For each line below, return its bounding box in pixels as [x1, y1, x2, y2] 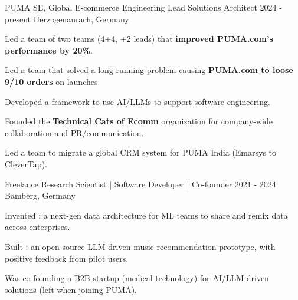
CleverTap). [5, 157, 47, 170]
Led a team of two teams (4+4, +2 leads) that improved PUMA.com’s [5, 32, 273, 45]
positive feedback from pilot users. [5, 252, 129, 264]
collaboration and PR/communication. [5, 126, 144, 139]
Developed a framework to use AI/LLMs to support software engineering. [5, 95, 270, 107]
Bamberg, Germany [5, 189, 76, 202]
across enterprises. [5, 220, 70, 233]
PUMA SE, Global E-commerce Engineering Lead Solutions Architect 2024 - [5, 1, 282, 13]
